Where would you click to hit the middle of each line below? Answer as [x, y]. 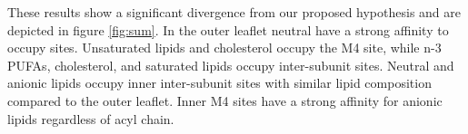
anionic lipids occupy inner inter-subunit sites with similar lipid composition [219, 83]
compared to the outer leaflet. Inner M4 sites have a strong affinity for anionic [225, 100]
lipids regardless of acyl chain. [91, 118]
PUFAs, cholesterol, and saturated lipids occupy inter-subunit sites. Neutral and [231, 65]
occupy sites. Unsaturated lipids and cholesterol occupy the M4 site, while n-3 [224, 48]
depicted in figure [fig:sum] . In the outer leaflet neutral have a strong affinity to [228, 29]
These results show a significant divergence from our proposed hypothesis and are [234, 12]
